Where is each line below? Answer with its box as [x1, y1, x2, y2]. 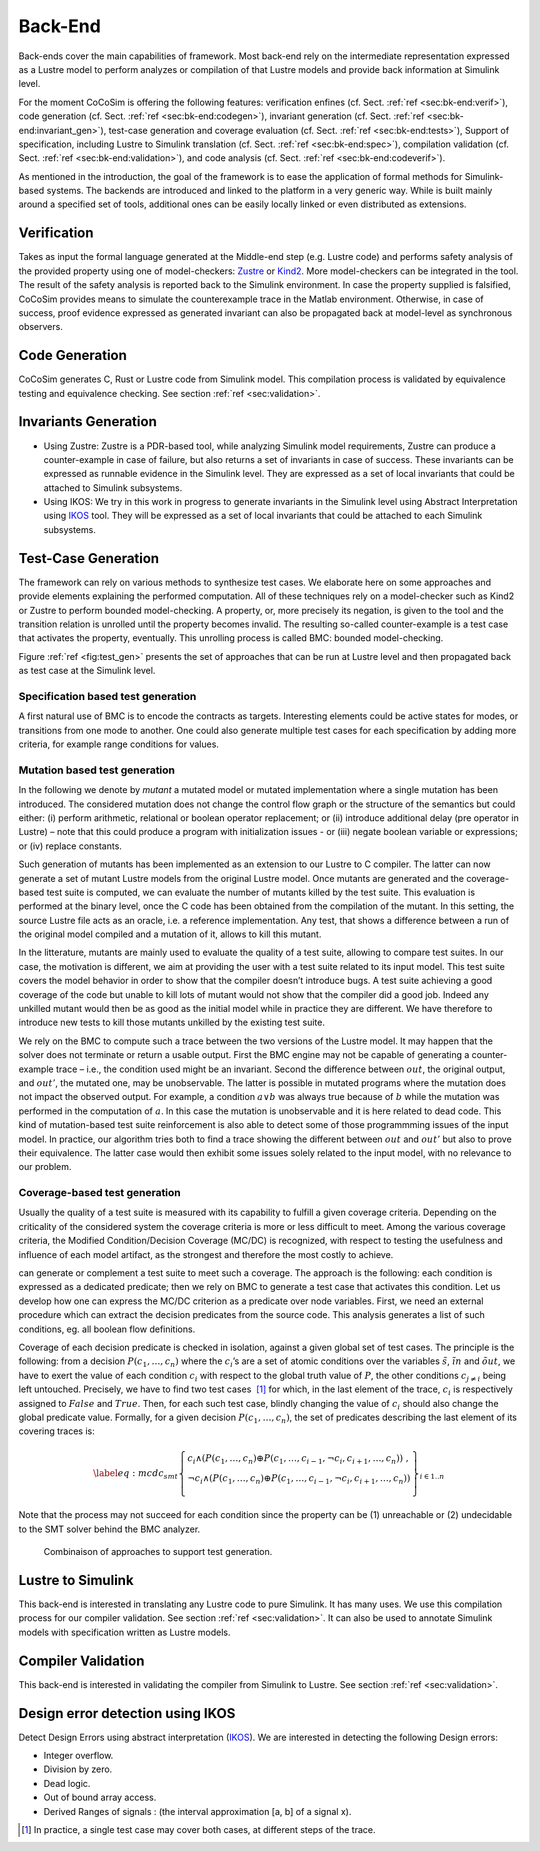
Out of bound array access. [43, 1791, 157, 1804]
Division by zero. [43, 1763, 113, 1775]
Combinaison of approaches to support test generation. [43, 1546, 273, 1558]
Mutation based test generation [18, 763, 175, 777]
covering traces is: [18, 1425, 95, 1437]
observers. [18, 321, 64, 333]
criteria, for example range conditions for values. [18, 738, 220, 750]
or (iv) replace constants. [18, 840, 122, 852]
